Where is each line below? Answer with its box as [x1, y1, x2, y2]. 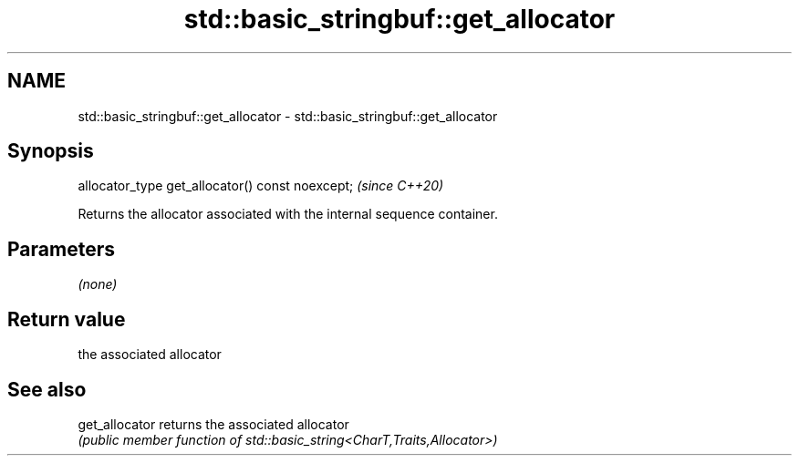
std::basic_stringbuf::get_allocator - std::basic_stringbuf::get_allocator [78, 108, 498, 124]
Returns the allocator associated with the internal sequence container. [78, 206, 498, 222]
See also [7, 377, 87, 401]
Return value [7, 307, 126, 331]
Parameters [7, 237, 115, 261]
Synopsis [7, 139, 94, 163]
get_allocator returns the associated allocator [78, 416, 349, 432]
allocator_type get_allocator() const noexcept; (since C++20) [78, 178, 444, 194]
